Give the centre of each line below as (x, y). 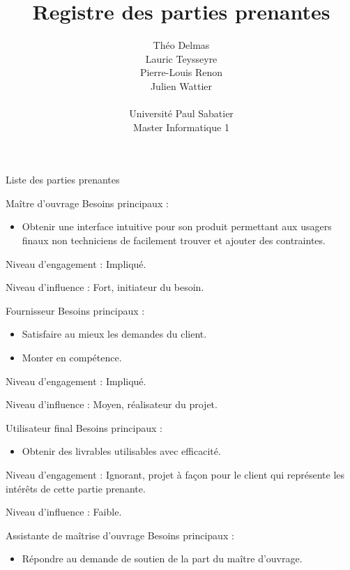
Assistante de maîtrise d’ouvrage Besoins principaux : (120, 535)
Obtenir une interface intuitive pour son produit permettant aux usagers (177, 226)
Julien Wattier (181, 85)
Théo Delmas (181, 45)
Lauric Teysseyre (181, 58)
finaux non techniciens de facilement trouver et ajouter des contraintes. (174, 240)
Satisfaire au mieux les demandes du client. (114, 334)
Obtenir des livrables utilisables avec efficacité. (121, 451)
